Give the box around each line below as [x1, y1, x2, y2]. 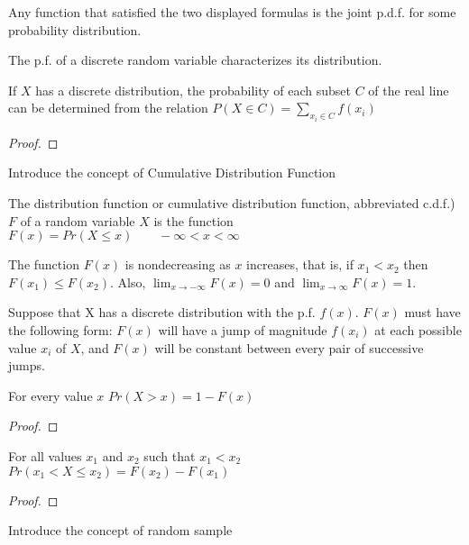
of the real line [368, 80, 449, 99]
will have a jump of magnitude [158, 320, 327, 339]
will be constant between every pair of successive [154, 338, 424, 357]
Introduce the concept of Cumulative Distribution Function [8, 163, 336, 182]
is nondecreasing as [124, 255, 231, 274]
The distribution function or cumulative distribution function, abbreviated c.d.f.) [8, 194, 455, 212]
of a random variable [20, 211, 135, 230]
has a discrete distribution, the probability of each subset [35, 80, 352, 99]
